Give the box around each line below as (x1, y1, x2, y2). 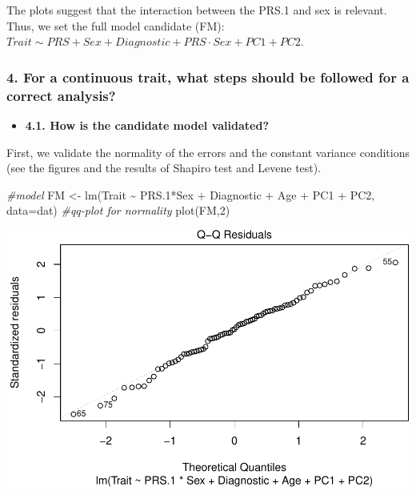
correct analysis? (6, 85, 116, 105)
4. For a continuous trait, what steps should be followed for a (6, 66, 410, 87)
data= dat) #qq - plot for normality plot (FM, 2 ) (6, 202, 230, 219)
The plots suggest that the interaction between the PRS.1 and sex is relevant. (6, 2, 387, 18)
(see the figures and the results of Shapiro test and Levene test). (6, 159, 322, 176)
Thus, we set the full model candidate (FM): (6, 17, 225, 34)
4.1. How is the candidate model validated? (25, 116, 270, 133)
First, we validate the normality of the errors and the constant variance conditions (6, 143, 410, 160)
